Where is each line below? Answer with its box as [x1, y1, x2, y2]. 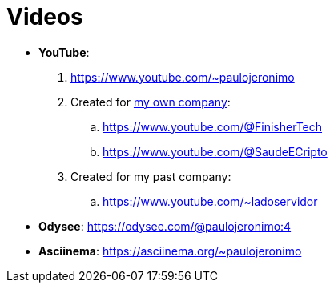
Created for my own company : [70, 94, 231, 109]
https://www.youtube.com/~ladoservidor [103, 194, 318, 208]
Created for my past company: [70, 169, 231, 183]
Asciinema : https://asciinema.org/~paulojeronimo [38, 243, 302, 258]
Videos [6, 3, 83, 30]
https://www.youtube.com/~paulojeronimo [70, 70, 295, 84]
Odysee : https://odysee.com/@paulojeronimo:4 [38, 219, 292, 233]
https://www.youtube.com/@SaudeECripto [103, 144, 328, 159]
